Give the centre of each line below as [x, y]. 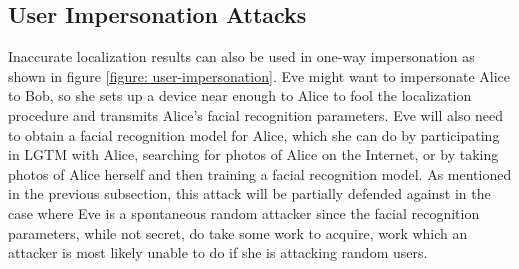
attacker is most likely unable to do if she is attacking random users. [218, 252]
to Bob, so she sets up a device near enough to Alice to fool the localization [240, 95]
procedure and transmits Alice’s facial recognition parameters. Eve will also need [256, 114]
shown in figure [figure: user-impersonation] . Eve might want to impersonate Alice [259, 75]
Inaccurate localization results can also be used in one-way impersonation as [241, 56]
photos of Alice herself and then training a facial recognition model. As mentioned [260, 173]
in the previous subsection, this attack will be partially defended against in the [249, 193]
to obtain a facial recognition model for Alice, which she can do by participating [254, 134]
